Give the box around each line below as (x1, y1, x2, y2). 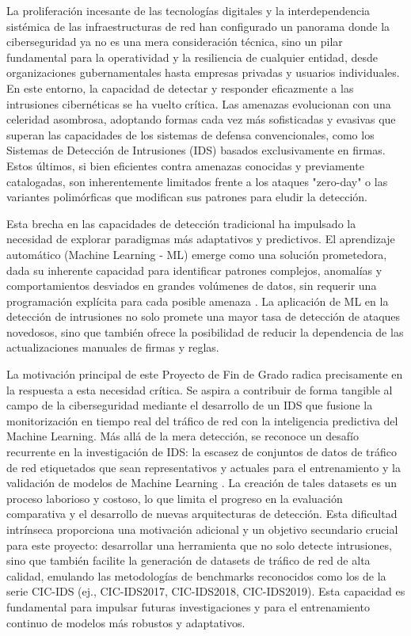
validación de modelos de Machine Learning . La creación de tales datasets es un (6, 474, 398, 491)
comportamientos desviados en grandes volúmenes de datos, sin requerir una (6, 277, 377, 294)
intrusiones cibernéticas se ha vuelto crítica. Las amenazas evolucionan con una (6, 95, 391, 112)
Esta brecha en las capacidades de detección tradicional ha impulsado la (6, 215, 356, 231)
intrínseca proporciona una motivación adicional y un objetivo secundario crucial (6, 521, 398, 537)
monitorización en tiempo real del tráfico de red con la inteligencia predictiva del (6, 412, 398, 428)
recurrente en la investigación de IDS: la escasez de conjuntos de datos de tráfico (6, 444, 398, 460)
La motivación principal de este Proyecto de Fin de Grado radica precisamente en (6, 366, 403, 383)
